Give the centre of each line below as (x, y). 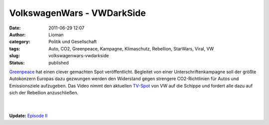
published (59, 63)
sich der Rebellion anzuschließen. (44, 93)
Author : (17, 34)
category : (20, 42)
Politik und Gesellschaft (73, 42)
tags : (15, 49)
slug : (14, 56)
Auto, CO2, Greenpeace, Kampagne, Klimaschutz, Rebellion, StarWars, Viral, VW (131, 49)
